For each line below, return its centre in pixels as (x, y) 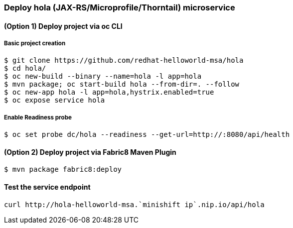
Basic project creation (35, 43)
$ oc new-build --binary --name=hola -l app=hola (103, 76)
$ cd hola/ (25, 68)
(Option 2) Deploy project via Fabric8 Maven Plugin (90, 152)
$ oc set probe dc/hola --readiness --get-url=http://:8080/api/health (147, 135)
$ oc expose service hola (55, 100)
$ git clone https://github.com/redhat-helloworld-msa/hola (124, 60)
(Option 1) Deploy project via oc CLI (63, 26)
